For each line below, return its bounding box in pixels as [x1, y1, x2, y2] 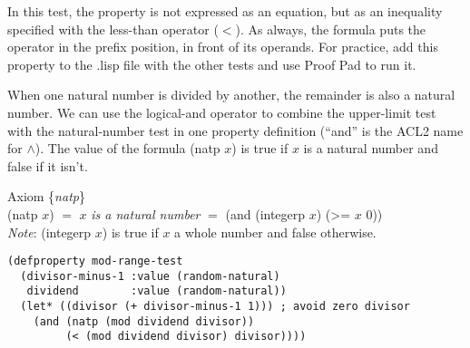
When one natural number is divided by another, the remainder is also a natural [7, 85, 455, 104]
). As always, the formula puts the [235, 19, 426, 38]
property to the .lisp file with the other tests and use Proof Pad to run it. [7, 54, 416, 73]
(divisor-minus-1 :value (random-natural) [20, 269, 280, 283]
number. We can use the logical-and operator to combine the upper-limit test [7, 102, 436, 121]
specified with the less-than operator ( [7, 19, 219, 38]
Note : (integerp [7, 222, 92, 241]
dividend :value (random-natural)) [26, 285, 287, 298]
